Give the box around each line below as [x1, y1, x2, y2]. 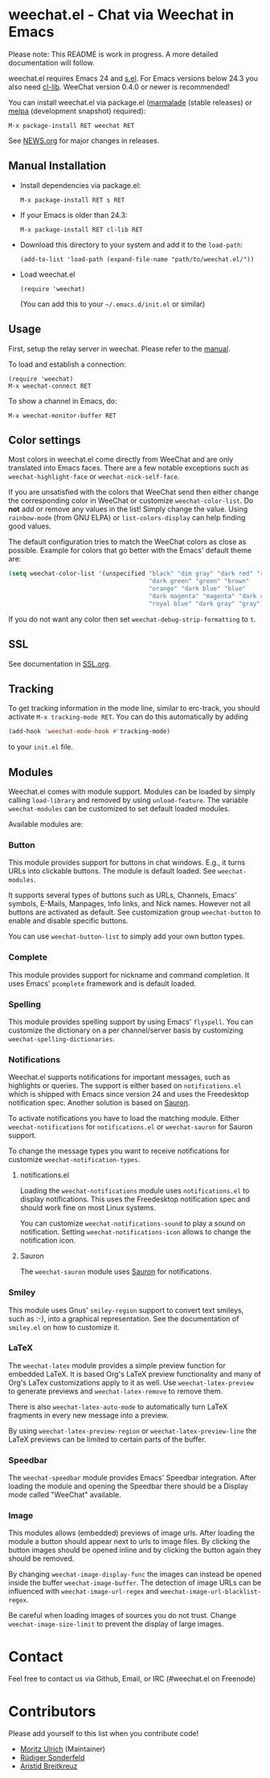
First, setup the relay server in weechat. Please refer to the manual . [8, 343, 231, 353]
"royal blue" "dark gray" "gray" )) [148, 599, 268, 608]
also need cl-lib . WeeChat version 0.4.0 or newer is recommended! [8, 82, 231, 92]
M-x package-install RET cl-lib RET [19, 225, 143, 234]
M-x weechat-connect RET [8, 382, 92, 390]
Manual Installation [8, 159, 107, 173]
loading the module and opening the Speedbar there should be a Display [8, 1481, 249, 1491]
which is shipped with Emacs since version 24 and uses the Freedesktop [8, 1090, 249, 1099]
